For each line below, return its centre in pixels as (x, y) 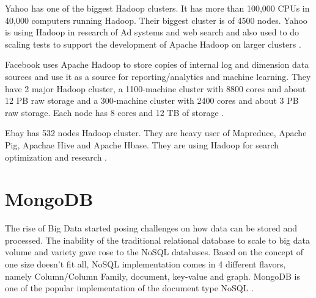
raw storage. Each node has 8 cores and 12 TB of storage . (115, 112)
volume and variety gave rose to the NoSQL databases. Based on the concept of (154, 252)
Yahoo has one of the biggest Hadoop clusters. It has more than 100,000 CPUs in (157, 8)
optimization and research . (56, 157)
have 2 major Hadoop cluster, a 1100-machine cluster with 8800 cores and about (156, 88)
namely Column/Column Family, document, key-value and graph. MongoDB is (152, 276)
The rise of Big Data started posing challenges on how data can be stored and (151, 228)
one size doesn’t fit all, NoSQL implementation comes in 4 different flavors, (145, 264)
